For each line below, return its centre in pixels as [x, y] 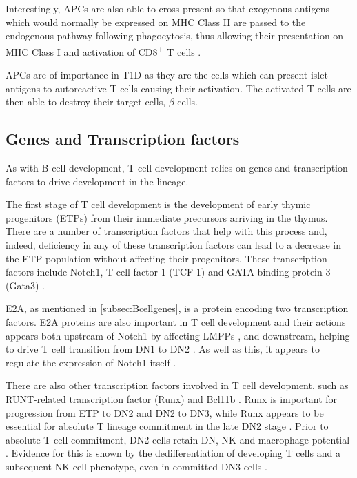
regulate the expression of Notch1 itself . [91, 362]
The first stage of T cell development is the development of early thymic [158, 204]
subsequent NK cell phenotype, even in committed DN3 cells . [136, 466]
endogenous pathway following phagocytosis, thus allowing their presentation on [175, 35]
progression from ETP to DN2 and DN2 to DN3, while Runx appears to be [165, 412]
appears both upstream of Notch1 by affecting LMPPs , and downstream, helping [178, 335]
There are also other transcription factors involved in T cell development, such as [177, 385]
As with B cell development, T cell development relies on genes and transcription [177, 168]
